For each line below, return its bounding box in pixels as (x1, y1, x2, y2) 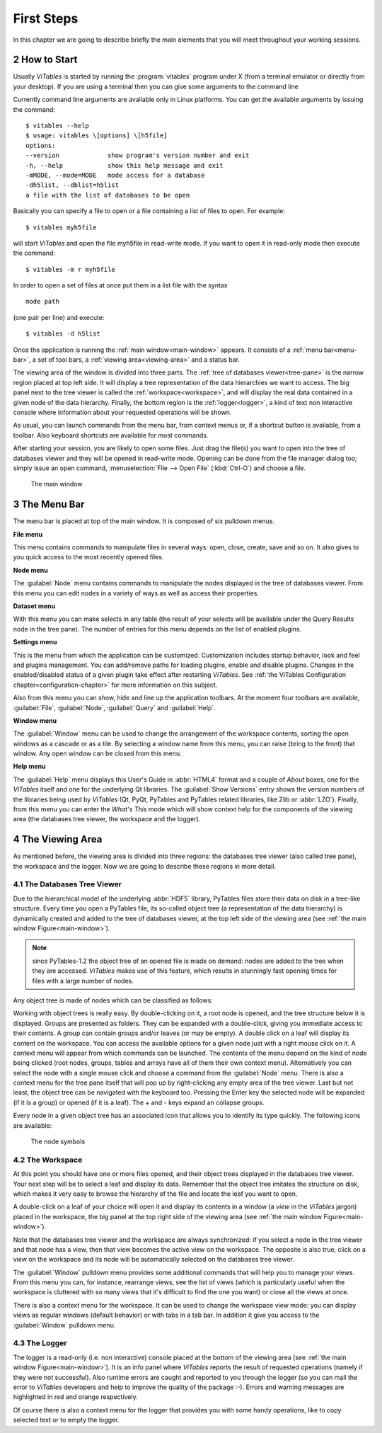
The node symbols (30, 1137, 86, 1146)
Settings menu (13, 638, 57, 646)
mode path (25, 297, 59, 306)
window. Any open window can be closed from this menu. (13, 749, 182, 758)
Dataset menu (13, 602, 56, 610)
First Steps (13, 11, 79, 26)
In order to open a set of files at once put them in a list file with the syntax (13, 281, 228, 290)
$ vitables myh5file (25, 223, 97, 232)
